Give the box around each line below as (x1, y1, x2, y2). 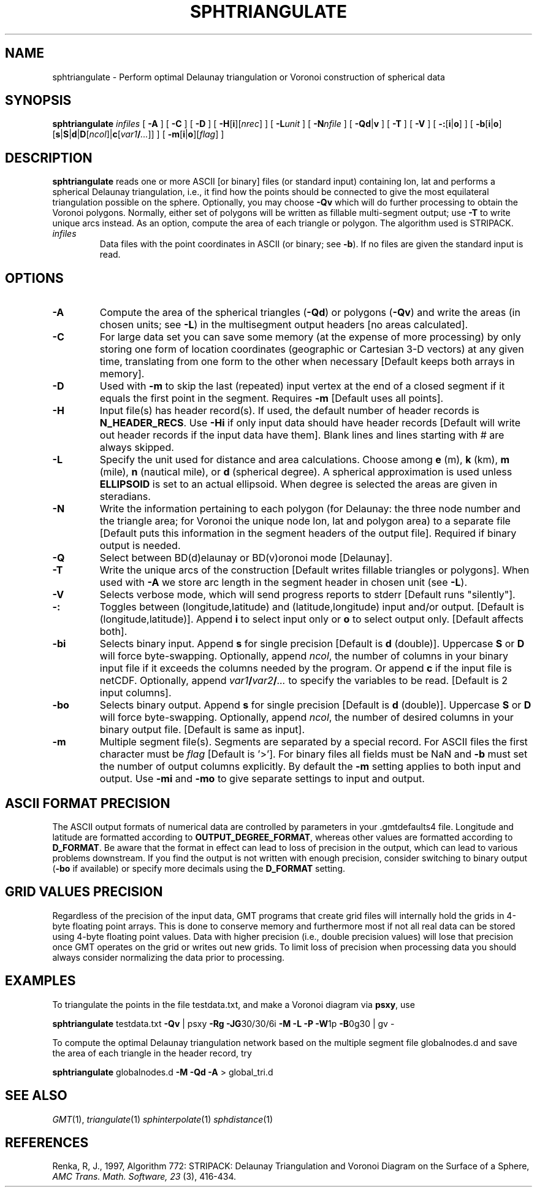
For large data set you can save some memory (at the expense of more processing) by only (99, 331, 521, 344)
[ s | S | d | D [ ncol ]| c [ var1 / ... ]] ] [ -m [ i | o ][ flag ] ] (52, 129, 224, 140)
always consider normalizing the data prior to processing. (52, 952, 285, 963)
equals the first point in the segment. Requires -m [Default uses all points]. (99, 392, 444, 405)
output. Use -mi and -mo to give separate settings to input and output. (99, 772, 425, 785)
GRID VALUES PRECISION (5, 884, 163, 900)
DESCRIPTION (5, 150, 93, 166)
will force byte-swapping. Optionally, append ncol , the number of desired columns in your (99, 711, 514, 724)
